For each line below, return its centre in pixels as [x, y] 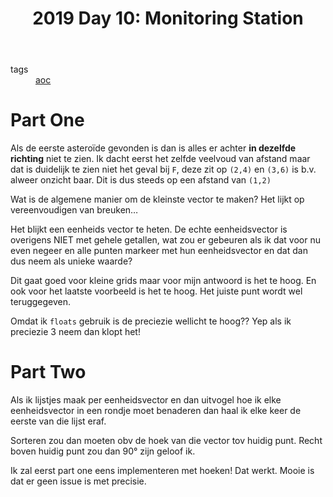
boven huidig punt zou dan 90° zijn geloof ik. [103, 451]
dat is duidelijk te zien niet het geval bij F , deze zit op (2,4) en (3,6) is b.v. [163, 169]
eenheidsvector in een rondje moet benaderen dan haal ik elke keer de [156, 411]
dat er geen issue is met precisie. [78, 481]
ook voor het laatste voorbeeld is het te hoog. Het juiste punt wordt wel [156, 291]
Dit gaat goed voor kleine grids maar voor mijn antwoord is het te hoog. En [163, 281]
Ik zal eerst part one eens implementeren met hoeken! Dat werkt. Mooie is [162, 471]
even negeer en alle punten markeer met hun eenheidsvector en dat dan [159, 251]
